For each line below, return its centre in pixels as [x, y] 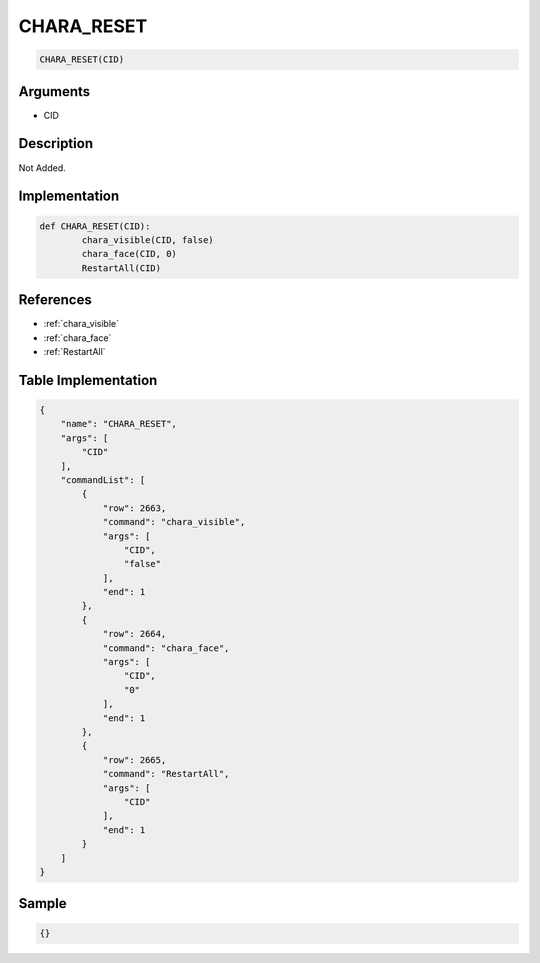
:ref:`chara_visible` [81, 324]
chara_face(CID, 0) [129, 254]
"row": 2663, [134, 508]
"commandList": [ [103, 479]
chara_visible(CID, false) [147, 239]
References [55, 300]
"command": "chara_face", [166, 648]
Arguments [54, 91]
